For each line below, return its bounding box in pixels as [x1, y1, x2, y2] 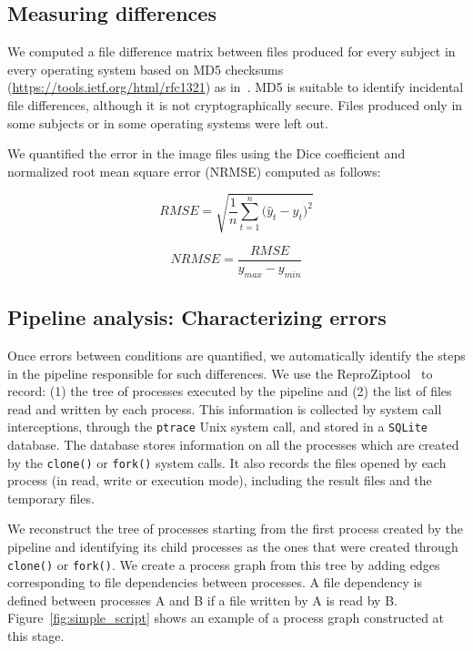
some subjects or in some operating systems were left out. [7, 113, 328, 132]
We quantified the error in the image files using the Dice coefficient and [7, 144, 406, 163]
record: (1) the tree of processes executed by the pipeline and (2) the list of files [7, 381, 452, 401]
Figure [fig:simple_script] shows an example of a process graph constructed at [7, 608, 445, 627]
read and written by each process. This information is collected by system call [7, 399, 442, 418]
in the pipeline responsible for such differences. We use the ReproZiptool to [7, 363, 433, 382]
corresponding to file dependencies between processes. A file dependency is [7, 573, 422, 592]
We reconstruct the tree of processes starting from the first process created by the [7, 519, 464, 538]
